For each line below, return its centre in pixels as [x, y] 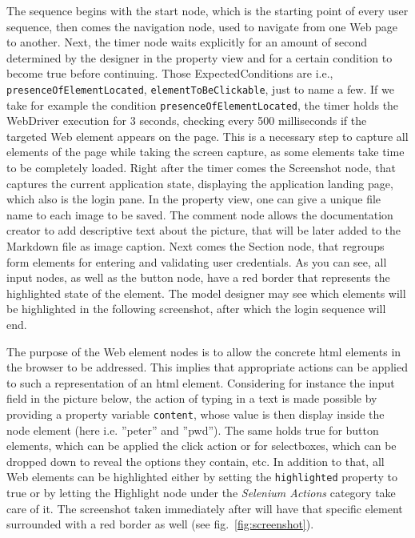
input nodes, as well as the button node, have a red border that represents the [198, 277]
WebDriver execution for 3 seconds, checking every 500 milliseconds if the [187, 120]
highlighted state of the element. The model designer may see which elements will [206, 293]
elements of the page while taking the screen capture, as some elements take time [206, 152]
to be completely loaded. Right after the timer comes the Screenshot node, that [201, 168]
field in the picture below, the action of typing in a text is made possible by [192, 398]
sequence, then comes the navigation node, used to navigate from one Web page [202, 26]
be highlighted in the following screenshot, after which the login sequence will [196, 309]
